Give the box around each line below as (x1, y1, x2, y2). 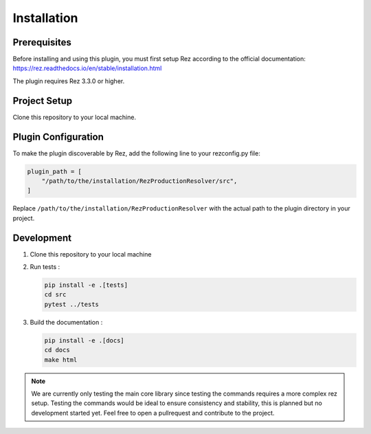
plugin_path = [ (27, 167, 82, 175)
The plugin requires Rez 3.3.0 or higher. (12, 76, 125, 85)
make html (44, 356, 78, 364)
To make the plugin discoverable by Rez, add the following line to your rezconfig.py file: (12, 149, 260, 158)
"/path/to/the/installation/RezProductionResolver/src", (41, 177, 238, 185)
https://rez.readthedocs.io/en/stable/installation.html (12, 64, 162, 72)
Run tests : (30, 263, 60, 271)
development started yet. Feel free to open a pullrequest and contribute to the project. (31, 409, 275, 417)
